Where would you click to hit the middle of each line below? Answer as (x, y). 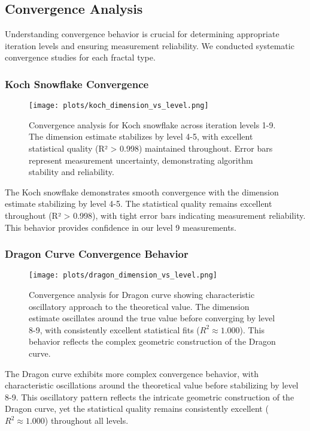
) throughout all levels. (86, 421)
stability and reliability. (72, 172)
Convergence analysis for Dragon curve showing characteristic (142, 295)
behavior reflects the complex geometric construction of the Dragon (152, 341)
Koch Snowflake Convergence (77, 84)
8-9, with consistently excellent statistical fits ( (114, 329)
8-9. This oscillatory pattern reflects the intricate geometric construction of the (150, 397)
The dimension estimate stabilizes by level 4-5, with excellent (141, 136)
